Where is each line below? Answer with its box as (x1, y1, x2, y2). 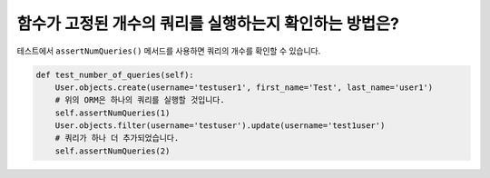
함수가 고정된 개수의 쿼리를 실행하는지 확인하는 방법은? (16, 14, 399, 34)
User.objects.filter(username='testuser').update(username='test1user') (54, 121, 386, 131)
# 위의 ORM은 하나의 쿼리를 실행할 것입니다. (54, 95, 226, 105)
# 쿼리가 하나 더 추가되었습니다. (54, 133, 180, 143)
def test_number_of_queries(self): (35, 69, 194, 80)
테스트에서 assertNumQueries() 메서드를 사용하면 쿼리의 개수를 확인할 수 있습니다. (16, 45, 321, 56)
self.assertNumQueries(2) (54, 145, 171, 156)
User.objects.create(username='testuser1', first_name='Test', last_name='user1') (54, 82, 434, 93)
